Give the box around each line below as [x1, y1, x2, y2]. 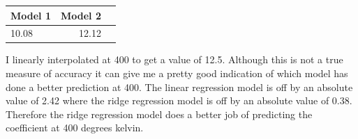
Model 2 [61, 8, 101, 22]
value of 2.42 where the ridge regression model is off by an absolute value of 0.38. [6, 93, 352, 108]
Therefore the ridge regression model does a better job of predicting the [6, 106, 313, 121]
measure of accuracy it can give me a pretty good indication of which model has [6, 66, 348, 81]
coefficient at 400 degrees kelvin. [6, 120, 144, 135]
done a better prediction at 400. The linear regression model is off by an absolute [6, 79, 353, 94]
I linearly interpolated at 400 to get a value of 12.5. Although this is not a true [6, 52, 343, 67]
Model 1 [10, 8, 51, 22]
